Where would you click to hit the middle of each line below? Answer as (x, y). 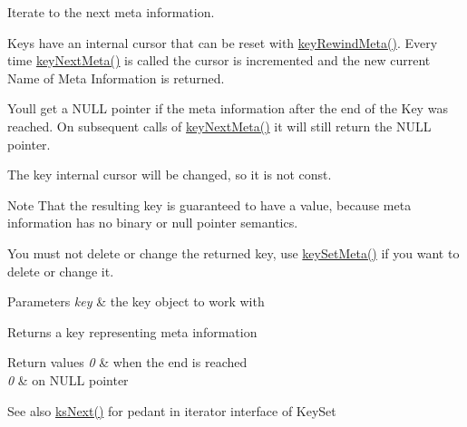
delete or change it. (61, 271)
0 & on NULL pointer (68, 379)
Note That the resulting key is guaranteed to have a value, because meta (209, 204)
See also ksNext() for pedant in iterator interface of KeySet (172, 410)
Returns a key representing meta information (132, 331)
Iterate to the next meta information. (111, 12)
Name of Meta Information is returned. (116, 78)
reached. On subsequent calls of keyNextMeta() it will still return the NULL (219, 126)
